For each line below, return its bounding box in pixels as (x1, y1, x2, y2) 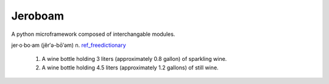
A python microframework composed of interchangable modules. (11, 30, 175, 38)
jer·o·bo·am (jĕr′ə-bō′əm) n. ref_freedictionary (11, 41, 126, 49)
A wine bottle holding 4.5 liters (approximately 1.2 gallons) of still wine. (41, 64, 219, 71)
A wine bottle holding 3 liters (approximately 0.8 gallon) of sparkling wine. (41, 55, 227, 63)
